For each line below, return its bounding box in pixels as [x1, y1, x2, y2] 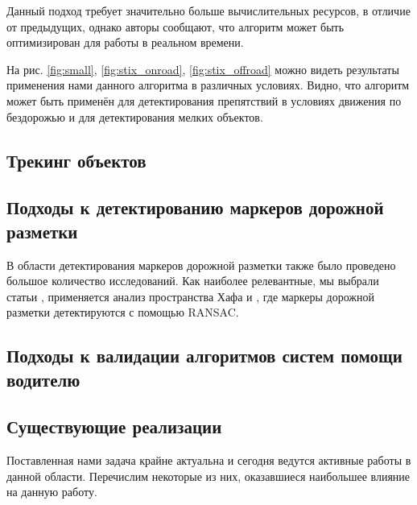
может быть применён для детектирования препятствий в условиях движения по [6, 92, 402, 109]
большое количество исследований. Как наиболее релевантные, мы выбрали [6, 272, 379, 289]
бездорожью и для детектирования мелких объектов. [6, 108, 263, 125]
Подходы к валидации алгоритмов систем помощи [6, 343, 403, 368]
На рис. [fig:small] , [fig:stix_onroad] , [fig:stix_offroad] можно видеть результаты [6, 60, 399, 77]
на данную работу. [6, 483, 97, 500]
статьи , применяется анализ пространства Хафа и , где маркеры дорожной [6, 288, 374, 304]
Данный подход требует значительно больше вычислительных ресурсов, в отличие [6, 2, 411, 19]
